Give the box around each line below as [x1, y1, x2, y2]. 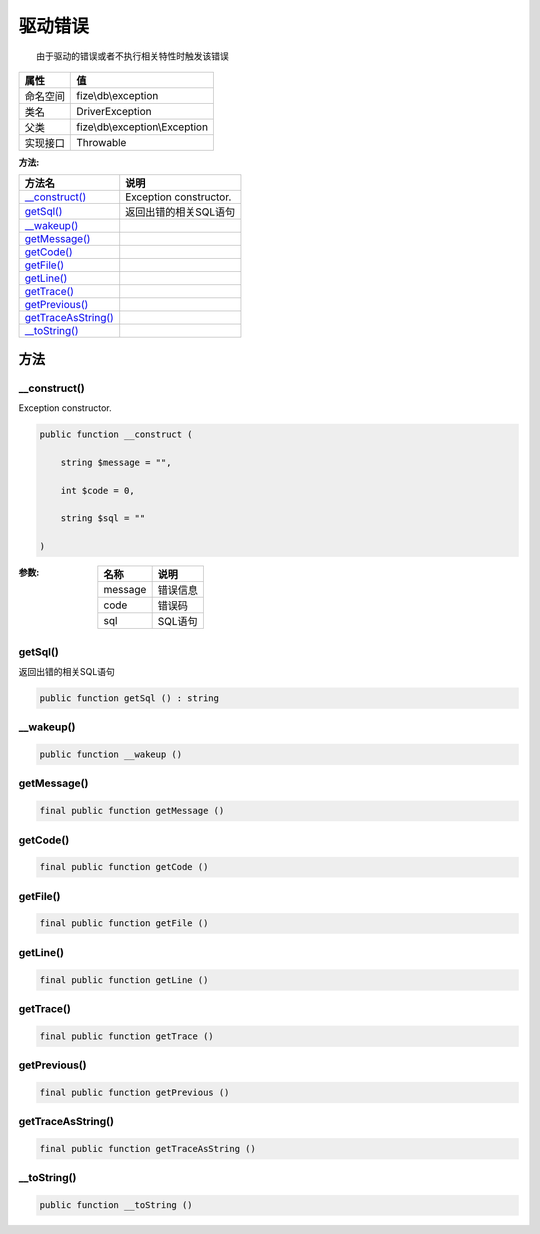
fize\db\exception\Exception [76, 120, 209, 134]
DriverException [76, 104, 152, 118]
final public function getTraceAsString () [39, 1143, 257, 1155]
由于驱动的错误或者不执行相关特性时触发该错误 [36, 50, 229, 62]
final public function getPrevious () [39, 1086, 230, 1098]
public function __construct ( [39, 429, 194, 440]
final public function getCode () [39, 861, 209, 873]
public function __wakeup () [39, 749, 183, 760]
